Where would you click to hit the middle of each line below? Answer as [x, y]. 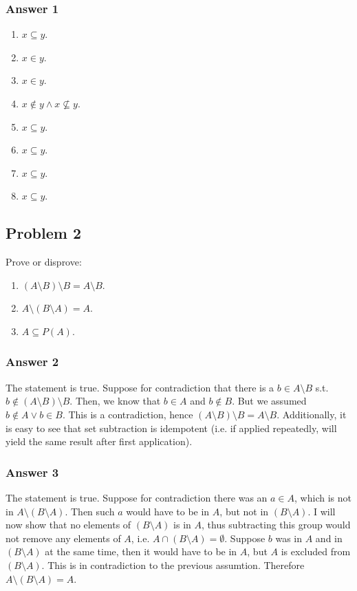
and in [329, 538]
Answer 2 [32, 362]
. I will [322, 511]
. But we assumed [269, 401]
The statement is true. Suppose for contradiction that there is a [140, 387]
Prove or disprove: [44, 262]
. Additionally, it [312, 414]
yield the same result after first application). [99, 441]
